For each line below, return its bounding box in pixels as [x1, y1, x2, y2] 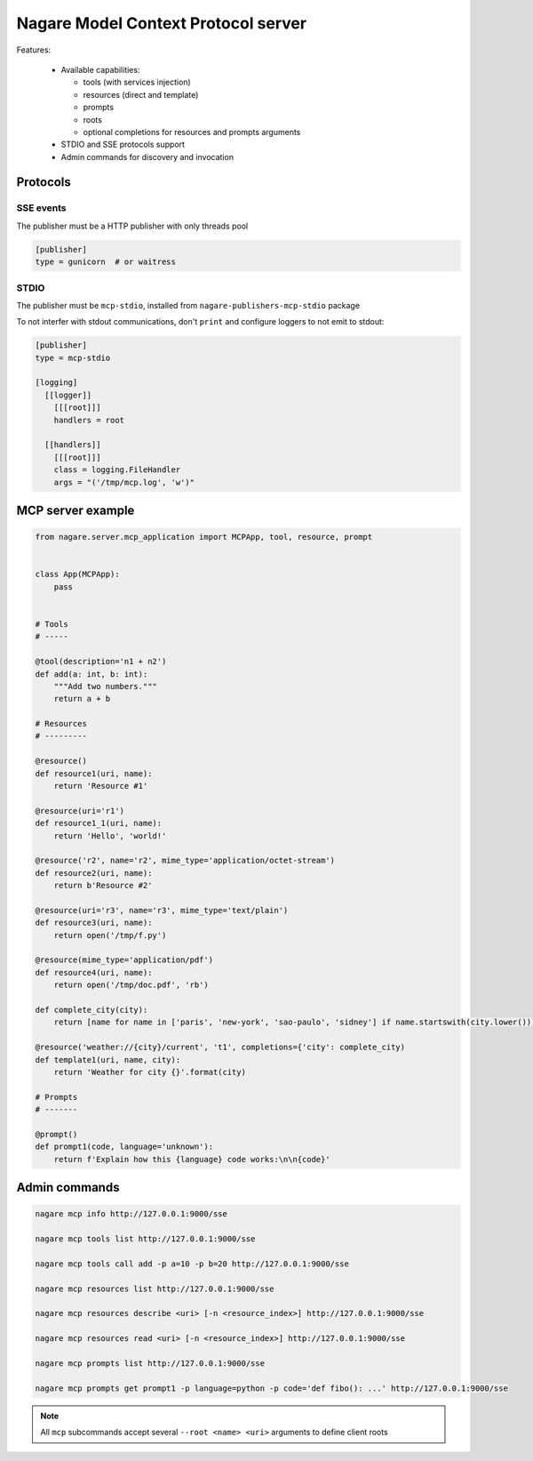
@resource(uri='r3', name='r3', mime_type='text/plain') [35, 905, 289, 915]
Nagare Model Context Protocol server [16, 13, 306, 33]
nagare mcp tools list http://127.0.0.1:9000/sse [35, 1234, 256, 1244]
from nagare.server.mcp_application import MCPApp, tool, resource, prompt [35, 532, 373, 542]
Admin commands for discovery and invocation [60, 151, 235, 162]
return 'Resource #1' [53, 781, 148, 791]
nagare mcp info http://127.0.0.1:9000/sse [35, 1209, 228, 1219]
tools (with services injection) [83, 76, 191, 88]
